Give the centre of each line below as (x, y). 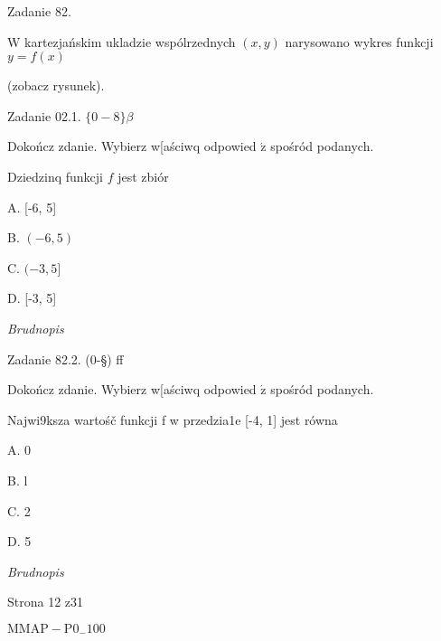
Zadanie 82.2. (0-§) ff (66, 358)
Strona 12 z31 (46, 602)
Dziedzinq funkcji (55, 176)
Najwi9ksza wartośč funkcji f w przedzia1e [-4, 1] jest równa (173, 419)
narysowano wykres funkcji (359, 41)
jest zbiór (143, 176)
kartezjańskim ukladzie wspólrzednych (130, 41)
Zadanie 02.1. (44, 115)
